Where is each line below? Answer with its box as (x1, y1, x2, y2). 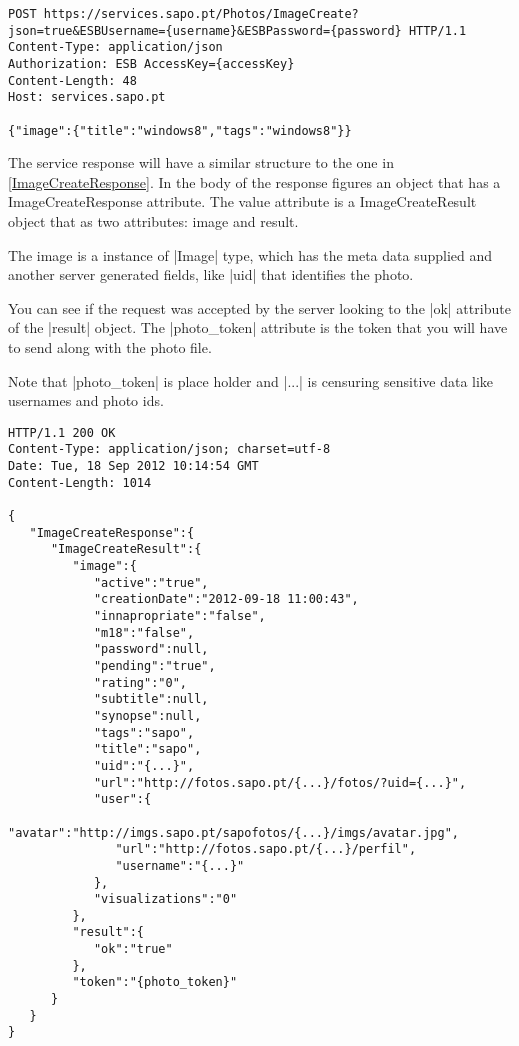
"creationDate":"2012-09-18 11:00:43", (93, 592, 359, 607)
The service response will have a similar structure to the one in (8, 152, 394, 173)
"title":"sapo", (93, 742, 202, 757)
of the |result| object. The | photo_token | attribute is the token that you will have (8, 317, 508, 338)
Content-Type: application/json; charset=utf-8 (8, 442, 331, 457)
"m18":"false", (93, 625, 195, 640)
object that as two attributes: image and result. (8, 211, 299, 232)
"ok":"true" (93, 942, 173, 957)
